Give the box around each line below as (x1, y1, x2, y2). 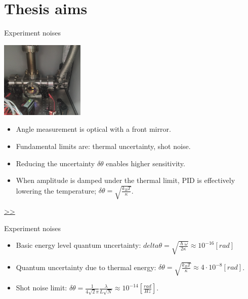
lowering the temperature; (16, 185, 97, 196)
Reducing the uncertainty (16, 158, 95, 168)
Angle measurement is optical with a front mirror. (16, 124, 171, 134)
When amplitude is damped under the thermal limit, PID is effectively (16, 175, 235, 185)
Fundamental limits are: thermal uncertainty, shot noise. (16, 140, 191, 151)
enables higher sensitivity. (106, 158, 185, 168)
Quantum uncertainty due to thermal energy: (16, 261, 156, 272)
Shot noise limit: (16, 282, 67, 293)
